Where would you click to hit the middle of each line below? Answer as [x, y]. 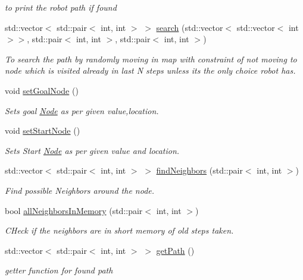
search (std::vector [190, 27]
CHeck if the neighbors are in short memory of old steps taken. [119, 230]
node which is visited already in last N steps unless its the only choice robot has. [150, 70]
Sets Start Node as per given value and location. [92, 150]
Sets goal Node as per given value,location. [82, 110]
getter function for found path [59, 270]
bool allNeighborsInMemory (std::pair [74, 210]
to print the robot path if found [61, 7]
